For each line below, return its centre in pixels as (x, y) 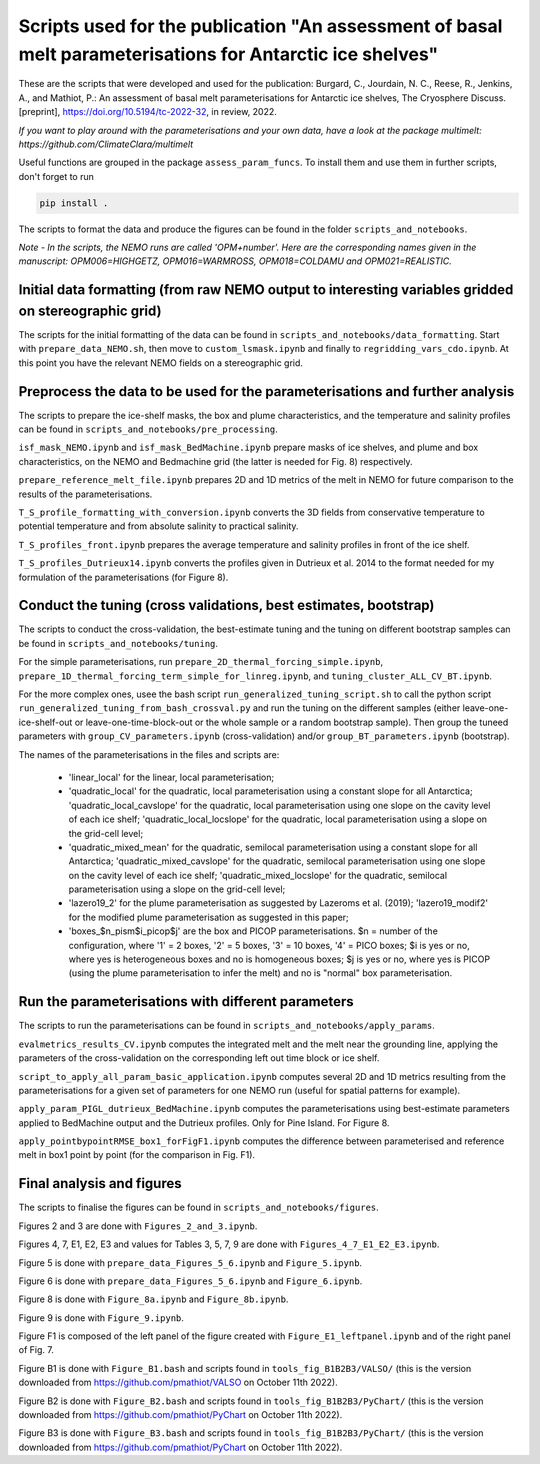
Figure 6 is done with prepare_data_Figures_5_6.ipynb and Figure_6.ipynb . (190, 1281)
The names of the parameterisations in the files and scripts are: (149, 754)
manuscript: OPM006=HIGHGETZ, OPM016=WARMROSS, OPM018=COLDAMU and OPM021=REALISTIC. (235, 261)
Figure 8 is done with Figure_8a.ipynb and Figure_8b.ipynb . (153, 1299)
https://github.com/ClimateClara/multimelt (106, 144)
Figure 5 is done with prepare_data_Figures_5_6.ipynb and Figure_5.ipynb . (190, 1262)
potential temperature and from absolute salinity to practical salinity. (158, 526)
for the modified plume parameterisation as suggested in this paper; (208, 917)
